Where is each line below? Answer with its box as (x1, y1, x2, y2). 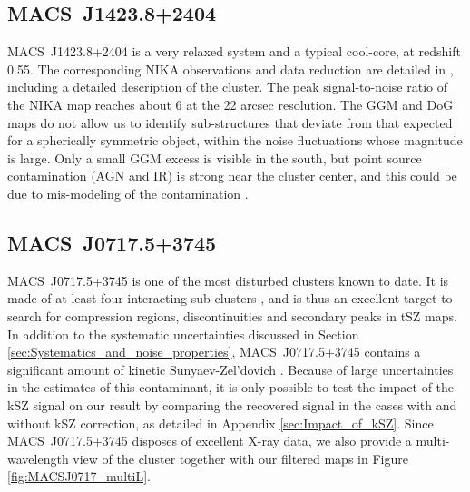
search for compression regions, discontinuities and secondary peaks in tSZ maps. (7, 306, 457, 325)
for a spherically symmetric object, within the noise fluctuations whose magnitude (7, 131, 463, 150)
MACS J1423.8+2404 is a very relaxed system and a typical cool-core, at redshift (7, 42, 461, 61)
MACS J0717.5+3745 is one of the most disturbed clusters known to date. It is (7, 271, 449, 290)
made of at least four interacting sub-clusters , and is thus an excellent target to (7, 289, 453, 308)
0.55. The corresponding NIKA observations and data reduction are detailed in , (7, 59, 454, 78)
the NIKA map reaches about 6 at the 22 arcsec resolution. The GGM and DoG (7, 94, 454, 113)
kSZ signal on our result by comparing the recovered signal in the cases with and (7, 395, 457, 414)
